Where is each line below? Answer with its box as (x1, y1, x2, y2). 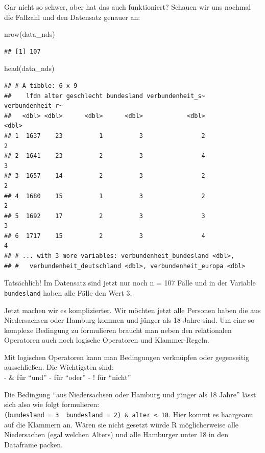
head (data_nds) (4, 63, 55, 74)
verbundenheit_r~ (4, 102, 63, 110)
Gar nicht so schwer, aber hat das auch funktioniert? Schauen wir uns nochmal (4, 2, 251, 12)
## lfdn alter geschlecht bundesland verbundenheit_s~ (4, 92, 205, 100)
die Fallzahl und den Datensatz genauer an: (4, 11, 140, 22)
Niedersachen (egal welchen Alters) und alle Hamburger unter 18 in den (4, 429, 228, 440)
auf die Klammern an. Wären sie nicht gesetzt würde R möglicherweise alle (4, 419, 239, 430)
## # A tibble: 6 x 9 (4, 82, 78, 89)
